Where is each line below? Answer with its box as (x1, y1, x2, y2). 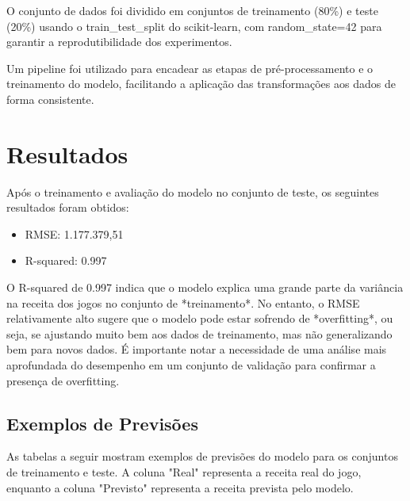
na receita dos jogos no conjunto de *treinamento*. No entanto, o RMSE (6, 294, 360, 311)
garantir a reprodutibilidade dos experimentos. (6, 33, 232, 50)
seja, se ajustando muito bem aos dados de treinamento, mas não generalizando (6, 325, 393, 342)
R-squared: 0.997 (25, 252, 107, 269)
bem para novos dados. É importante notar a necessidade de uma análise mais (6, 341, 387, 358)
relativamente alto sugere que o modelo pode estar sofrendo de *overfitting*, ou (6, 310, 393, 327)
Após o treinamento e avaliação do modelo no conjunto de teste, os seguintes (6, 183, 379, 200)
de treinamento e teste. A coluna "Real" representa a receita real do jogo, (6, 464, 362, 480)
